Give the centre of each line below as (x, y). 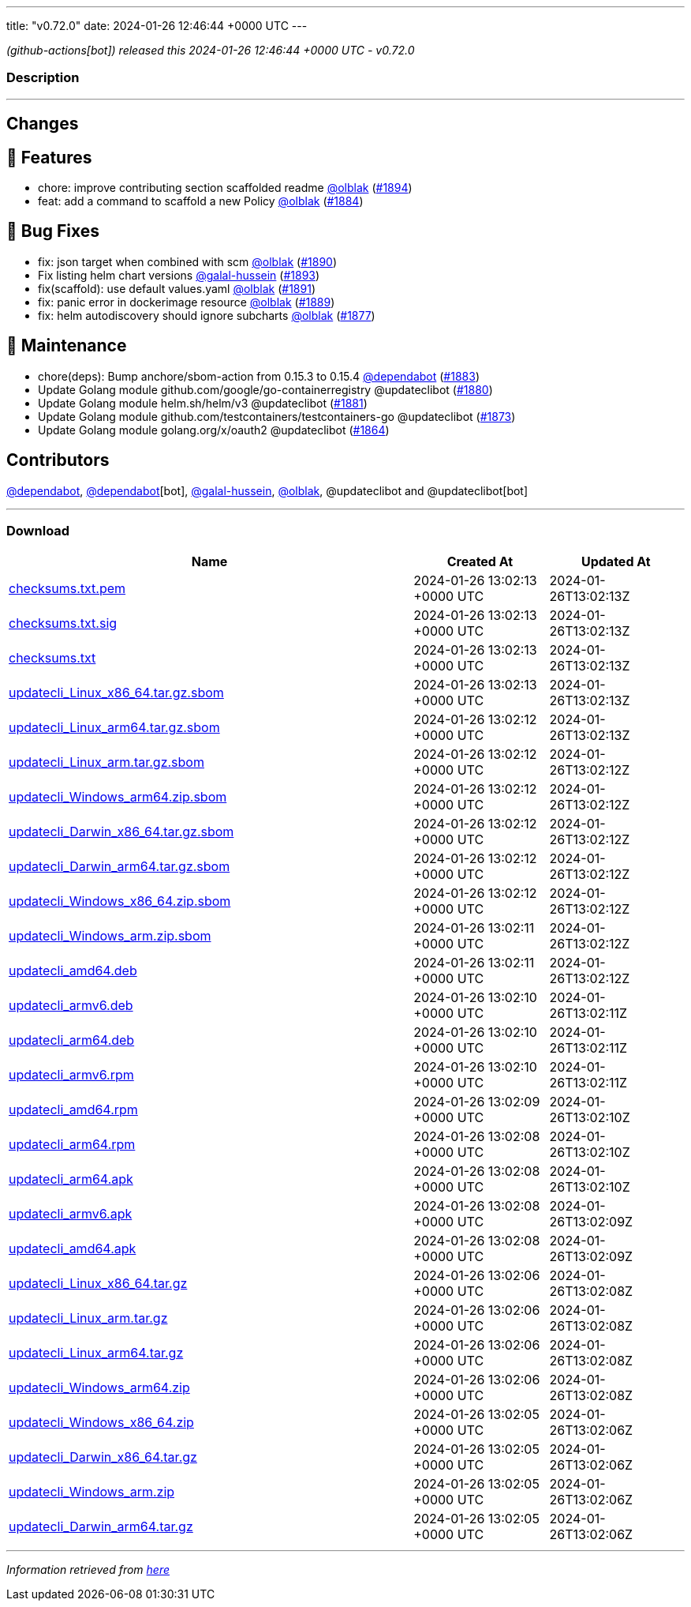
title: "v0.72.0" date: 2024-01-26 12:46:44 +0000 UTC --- (157, 26)
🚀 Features (49, 157)
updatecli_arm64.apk (71, 1179)
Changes (43, 124)
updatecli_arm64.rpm (72, 1145)
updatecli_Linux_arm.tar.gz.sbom (106, 762)
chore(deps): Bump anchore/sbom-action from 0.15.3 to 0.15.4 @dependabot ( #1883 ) (259, 376)
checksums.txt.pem (67, 589)
